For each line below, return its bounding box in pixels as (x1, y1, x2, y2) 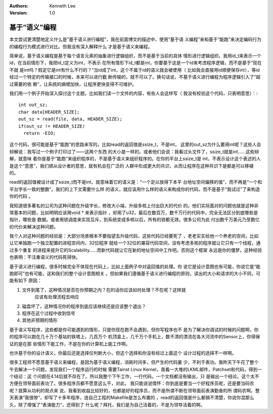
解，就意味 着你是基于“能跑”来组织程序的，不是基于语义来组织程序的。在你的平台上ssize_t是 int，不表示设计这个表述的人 (9, 156, 261, 162)
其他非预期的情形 (22, 317, 58, 323)
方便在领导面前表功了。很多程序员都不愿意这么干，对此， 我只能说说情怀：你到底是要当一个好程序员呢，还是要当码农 (9, 380, 254, 386)
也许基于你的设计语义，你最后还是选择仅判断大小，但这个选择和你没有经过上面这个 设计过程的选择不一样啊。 (9, 350, 237, 356)
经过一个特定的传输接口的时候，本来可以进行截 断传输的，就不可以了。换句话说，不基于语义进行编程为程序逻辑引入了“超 (9, 74, 261, 80)
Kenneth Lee (49, 3, 76, 9)
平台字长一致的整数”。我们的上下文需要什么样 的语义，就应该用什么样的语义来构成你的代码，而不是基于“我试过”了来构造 (9, 186, 260, 192)
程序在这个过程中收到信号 (22, 310, 75, 316)
